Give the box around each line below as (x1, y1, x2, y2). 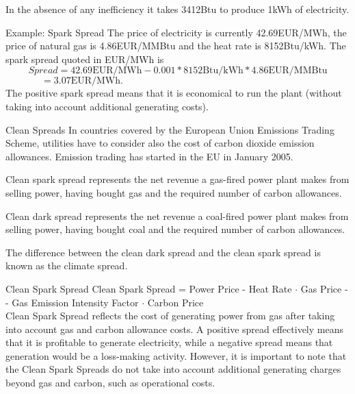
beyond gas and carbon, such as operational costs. (5, 375, 215, 390)
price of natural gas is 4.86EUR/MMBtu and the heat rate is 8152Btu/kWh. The (5, 38, 346, 53)
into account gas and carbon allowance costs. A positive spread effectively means (5, 321, 343, 336)
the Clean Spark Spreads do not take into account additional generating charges (5, 362, 341, 376)
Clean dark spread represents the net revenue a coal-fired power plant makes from (5, 208, 349, 223)
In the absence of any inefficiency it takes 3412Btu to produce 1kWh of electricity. (5, 2, 350, 16)
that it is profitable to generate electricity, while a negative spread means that (5, 335, 333, 349)
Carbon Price (147, 295, 204, 309)
